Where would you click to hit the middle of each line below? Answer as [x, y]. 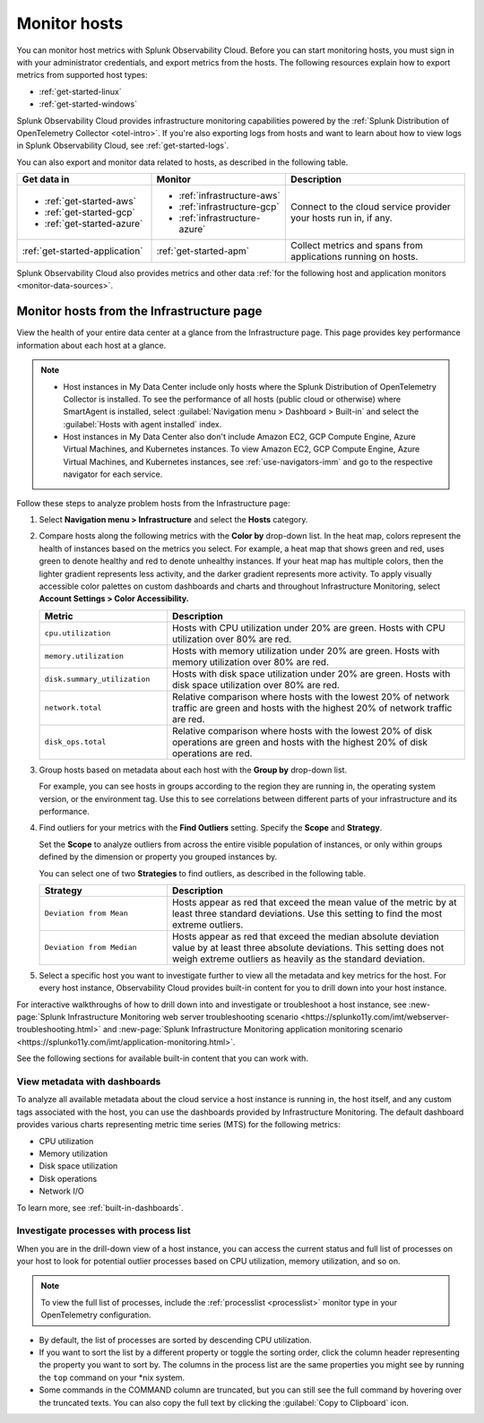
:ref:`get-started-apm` [203, 251]
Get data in [46, 179]
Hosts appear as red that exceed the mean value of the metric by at [314, 902]
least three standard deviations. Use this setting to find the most [307, 913]
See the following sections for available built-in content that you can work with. [163, 1058]
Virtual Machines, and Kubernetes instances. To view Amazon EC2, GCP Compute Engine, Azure [242, 449]
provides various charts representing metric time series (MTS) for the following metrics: [178, 1125]
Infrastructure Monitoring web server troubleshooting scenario [183, 1017]
